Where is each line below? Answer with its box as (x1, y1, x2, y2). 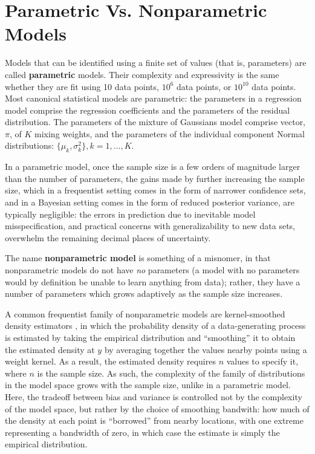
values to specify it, (226, 355, 299, 368)
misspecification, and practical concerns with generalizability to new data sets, (5, 219, 295, 232)
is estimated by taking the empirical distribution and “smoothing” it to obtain (5, 331, 296, 343)
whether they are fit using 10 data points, (5, 80, 159, 92)
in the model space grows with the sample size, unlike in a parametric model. (5, 378, 291, 391)
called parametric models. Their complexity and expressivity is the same (5, 68, 279, 80)
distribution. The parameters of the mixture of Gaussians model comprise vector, (5, 115, 306, 128)
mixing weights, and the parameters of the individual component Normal (34, 127, 305, 140)
